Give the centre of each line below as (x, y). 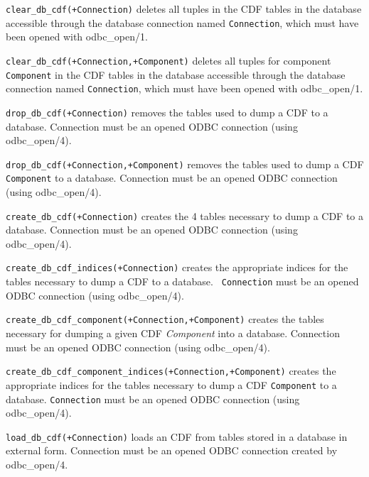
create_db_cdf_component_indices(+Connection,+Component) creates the (171, 371)
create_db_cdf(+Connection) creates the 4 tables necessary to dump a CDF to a (185, 215)
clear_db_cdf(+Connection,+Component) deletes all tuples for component (169, 60)
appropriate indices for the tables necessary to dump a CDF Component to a (171, 384)
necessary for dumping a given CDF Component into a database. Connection (173, 333)
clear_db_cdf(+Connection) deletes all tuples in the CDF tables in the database (184, 9)
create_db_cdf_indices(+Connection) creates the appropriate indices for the (177, 267)
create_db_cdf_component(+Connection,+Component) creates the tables (165, 319)
